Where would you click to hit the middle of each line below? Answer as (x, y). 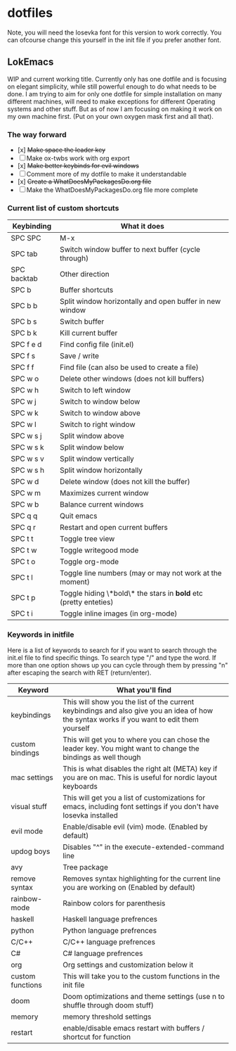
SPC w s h (28, 471)
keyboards (80, 786)
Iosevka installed (90, 815)
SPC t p (23, 598)
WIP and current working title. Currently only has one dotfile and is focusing (117, 79)
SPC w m (26, 493)
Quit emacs (78, 516)
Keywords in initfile (41, 635)
